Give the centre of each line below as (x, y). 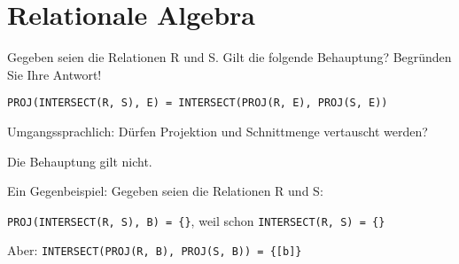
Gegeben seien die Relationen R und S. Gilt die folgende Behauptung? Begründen (229, 57)
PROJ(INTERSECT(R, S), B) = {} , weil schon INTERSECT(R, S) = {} (196, 220)
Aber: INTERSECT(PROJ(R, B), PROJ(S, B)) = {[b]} (155, 250)
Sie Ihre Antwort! (54, 74)
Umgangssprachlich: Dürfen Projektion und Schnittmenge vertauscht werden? (218, 131)
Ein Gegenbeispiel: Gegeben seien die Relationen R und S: (165, 191)
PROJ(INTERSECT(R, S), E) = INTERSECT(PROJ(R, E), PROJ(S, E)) (198, 103)
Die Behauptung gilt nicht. (80, 161)
